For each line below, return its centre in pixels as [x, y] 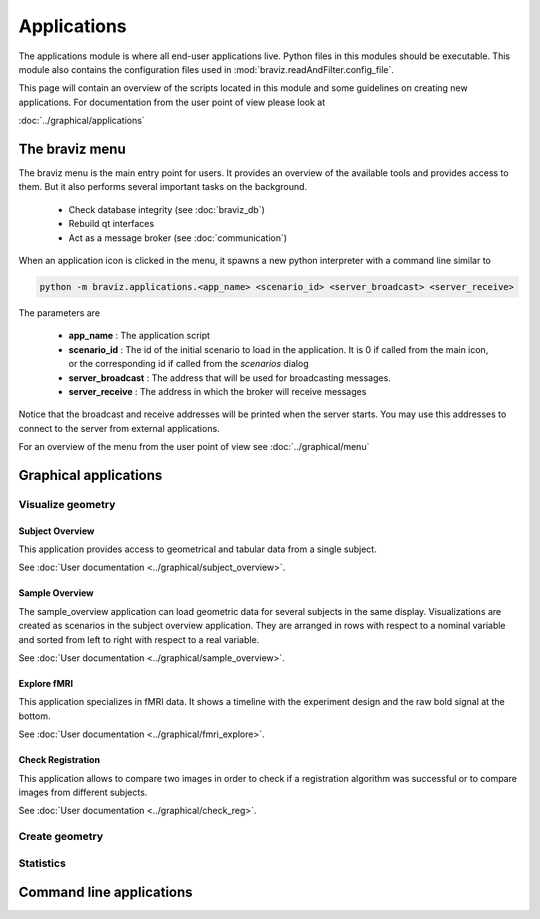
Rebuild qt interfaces [111, 224]
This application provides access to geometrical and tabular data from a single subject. [197, 549]
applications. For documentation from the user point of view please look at [172, 102]
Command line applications [106, 892]
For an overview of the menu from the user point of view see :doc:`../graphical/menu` [194, 447]
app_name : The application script [139, 336]
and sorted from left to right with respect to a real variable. [139, 639]
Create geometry [61, 837]
